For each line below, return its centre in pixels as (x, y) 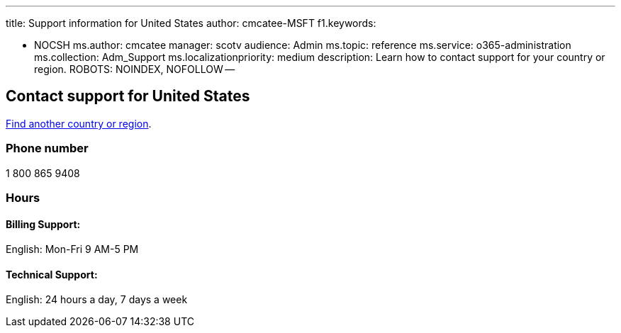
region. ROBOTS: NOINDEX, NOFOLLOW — (135, 69)
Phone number (47, 148)
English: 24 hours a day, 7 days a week (97, 300)
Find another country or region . (79, 123)
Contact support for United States (128, 96)
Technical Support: (52, 274)
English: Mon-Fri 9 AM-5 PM (72, 249)
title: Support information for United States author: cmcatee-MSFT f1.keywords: (191, 23)
